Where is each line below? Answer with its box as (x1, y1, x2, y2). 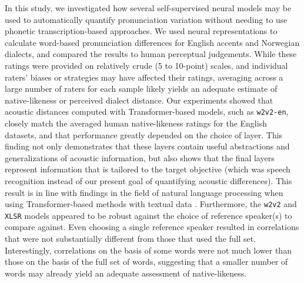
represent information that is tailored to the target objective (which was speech (5, 163, 290, 175)
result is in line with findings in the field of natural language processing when (5, 186, 283, 198)
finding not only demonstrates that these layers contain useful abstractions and (5, 140, 290, 152)
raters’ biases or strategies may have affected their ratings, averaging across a (5, 71, 283, 83)
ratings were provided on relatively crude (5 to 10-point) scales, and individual (5, 59, 288, 71)
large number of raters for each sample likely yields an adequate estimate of (5, 82, 278, 95)
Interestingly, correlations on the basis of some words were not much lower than (5, 244, 292, 256)
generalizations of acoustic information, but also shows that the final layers (5, 151, 275, 164)
